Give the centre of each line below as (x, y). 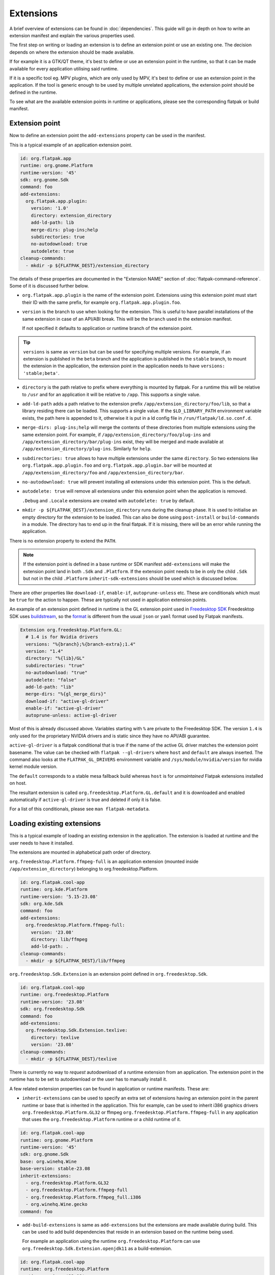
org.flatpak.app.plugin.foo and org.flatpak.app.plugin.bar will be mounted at (117, 465)
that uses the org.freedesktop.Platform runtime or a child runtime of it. (102, 1119)
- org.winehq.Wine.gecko (57, 1204)
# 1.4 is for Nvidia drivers (62, 637)
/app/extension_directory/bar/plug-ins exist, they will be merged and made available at (123, 442)
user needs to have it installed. (42, 843)
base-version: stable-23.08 (55, 1169)
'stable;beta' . (41, 373)
